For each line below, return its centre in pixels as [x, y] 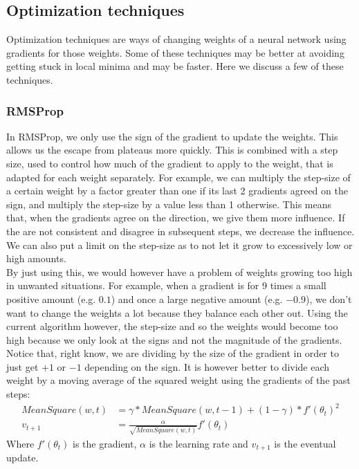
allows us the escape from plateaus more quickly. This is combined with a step [172, 150]
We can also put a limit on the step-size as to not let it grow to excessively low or [179, 245]
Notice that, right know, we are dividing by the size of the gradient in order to [173, 353]
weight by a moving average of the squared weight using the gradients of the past [178, 380]
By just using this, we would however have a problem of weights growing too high [179, 272]
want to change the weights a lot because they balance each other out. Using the [177, 312]
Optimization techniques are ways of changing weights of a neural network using [176, 39]
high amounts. [36, 258]
